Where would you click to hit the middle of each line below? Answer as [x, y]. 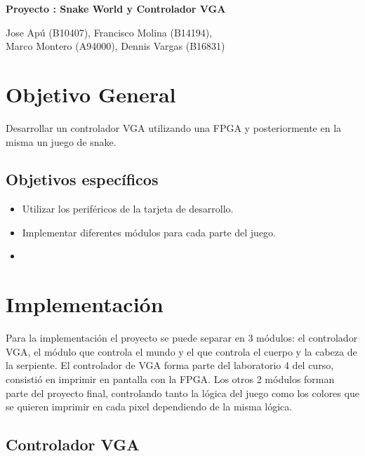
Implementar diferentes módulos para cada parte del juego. [149, 232]
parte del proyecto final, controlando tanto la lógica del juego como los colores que [182, 393]
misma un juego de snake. [61, 141]
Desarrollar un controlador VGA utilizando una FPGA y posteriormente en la [174, 127]
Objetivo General [91, 94]
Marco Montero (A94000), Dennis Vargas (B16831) [115, 46]
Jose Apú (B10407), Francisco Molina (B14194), [109, 32]
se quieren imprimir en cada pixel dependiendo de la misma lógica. [149, 407]
